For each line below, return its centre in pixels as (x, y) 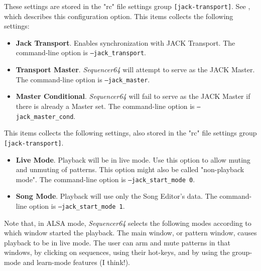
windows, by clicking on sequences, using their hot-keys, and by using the (117, 252)
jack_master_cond (45, 117)
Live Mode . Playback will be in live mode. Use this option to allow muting (133, 159)
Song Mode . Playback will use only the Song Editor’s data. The (116, 196)
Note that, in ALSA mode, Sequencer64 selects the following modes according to (128, 223)
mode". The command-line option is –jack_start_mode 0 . (105, 179)
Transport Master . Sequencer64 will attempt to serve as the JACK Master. (135, 70)
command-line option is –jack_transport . (81, 52)
